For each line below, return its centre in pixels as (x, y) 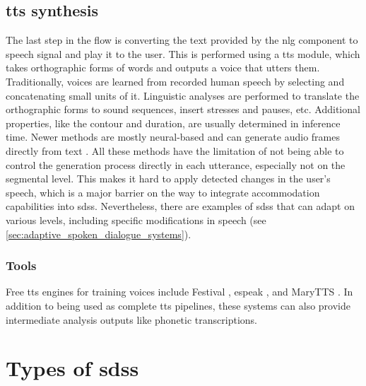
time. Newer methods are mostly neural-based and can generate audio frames (173, 137)
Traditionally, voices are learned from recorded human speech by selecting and (175, 81)
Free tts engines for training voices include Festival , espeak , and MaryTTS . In (179, 292)
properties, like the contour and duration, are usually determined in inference (173, 123)
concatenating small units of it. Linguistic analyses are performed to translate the (183, 95)
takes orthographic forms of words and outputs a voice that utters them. (163, 68)
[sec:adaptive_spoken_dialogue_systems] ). (99, 234)
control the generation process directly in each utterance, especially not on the (176, 164)
